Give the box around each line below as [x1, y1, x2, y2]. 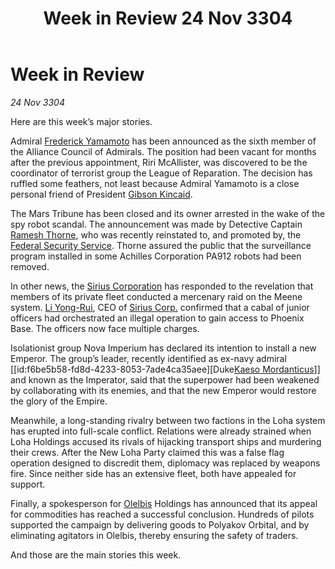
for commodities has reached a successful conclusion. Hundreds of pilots [10, 508, 315, 520]
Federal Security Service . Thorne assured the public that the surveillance [10, 239, 312, 251]
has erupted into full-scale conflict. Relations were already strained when [10, 425, 312, 437]
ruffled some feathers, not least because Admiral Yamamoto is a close [10, 177, 300, 189]
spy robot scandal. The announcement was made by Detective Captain [10, 218, 303, 230]
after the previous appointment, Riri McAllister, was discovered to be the [10, 156, 308, 168]
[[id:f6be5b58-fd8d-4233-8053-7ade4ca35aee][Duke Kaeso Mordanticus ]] [10, 363, 321, 375]
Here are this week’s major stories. [10, 115, 153, 127]
